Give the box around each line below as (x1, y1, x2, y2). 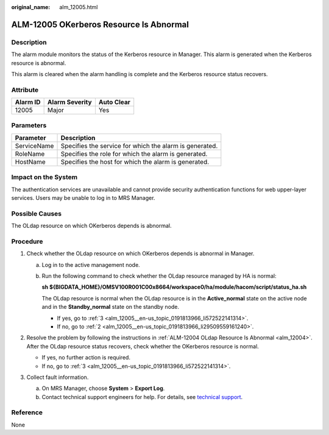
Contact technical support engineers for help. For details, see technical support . (41, 393, 243, 400)
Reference (11, 408, 43, 417)
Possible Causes (11, 209, 62, 217)
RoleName (15, 149, 45, 158)
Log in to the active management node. (41, 261, 140, 268)
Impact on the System (11, 173, 78, 182)
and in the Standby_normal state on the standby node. (41, 303, 180, 311)
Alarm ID (15, 98, 41, 107)
